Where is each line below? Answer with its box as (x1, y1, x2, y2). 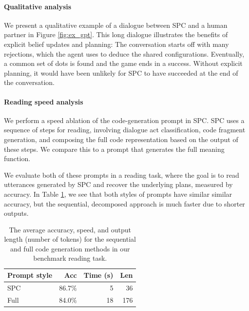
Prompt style (7, 270, 53, 280)
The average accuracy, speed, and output (9, 224, 132, 234)
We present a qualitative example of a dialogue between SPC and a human (4, 20, 228, 30)
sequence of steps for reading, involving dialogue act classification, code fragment (4, 124, 246, 135)
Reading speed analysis (4, 96, 83, 106)
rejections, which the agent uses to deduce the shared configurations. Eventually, (4, 48, 245, 59)
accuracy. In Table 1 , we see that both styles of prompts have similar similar (4, 188, 232, 199)
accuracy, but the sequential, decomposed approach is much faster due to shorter (4, 198, 245, 208)
